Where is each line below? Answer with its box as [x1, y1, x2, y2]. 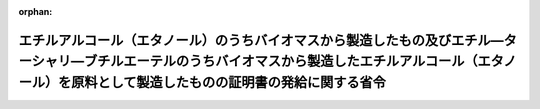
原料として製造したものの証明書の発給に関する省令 [70, 74, 387, 90]
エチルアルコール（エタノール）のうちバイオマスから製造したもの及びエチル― [18, 31, 504, 49]
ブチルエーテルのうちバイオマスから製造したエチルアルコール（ [83, 53, 478, 70]
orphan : [18, 6, 53, 17]
